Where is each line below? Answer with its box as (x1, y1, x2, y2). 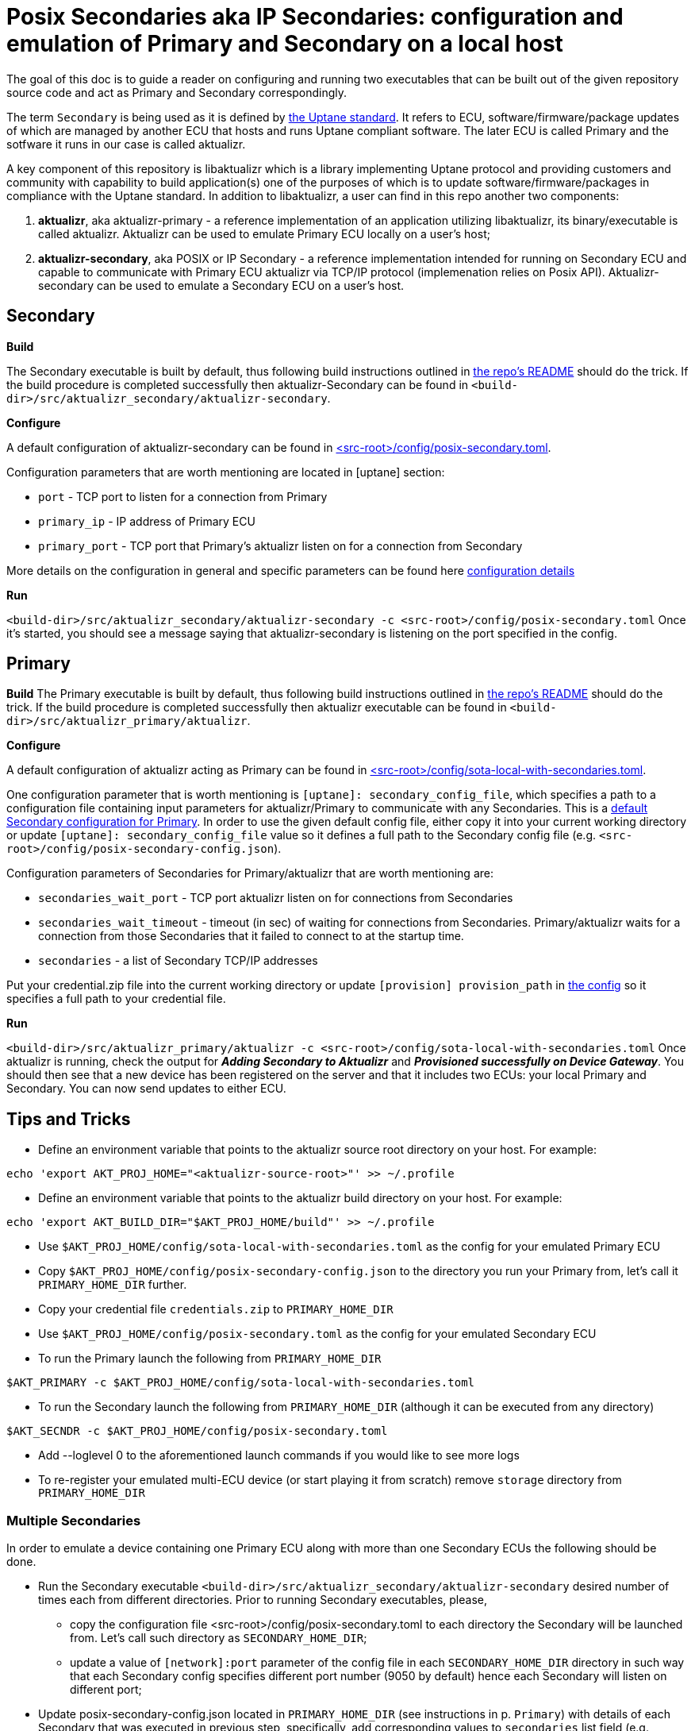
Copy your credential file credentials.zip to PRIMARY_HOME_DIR (38, 1302, 394, 1317)
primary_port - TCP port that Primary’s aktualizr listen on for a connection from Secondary (38, 538, 523, 553)
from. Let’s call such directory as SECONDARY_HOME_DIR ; (70, 1631, 367, 1645)
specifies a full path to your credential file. (6, 992, 226, 1006)
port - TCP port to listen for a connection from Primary (38, 489, 328, 503)
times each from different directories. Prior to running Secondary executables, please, (38, 1593, 488, 1607)
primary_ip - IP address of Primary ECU (38, 514, 255, 528)
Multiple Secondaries (6, 1512, 141, 1529)
